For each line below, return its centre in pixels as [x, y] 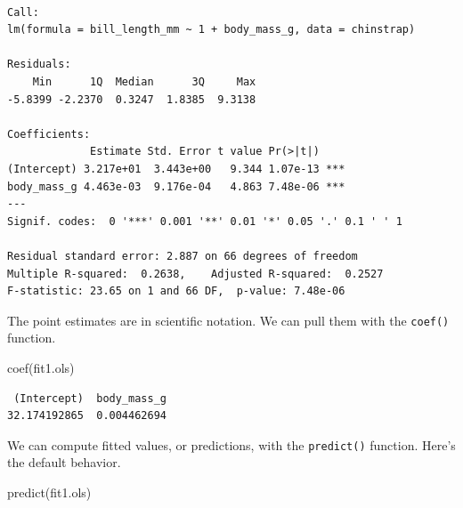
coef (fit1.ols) [41, 367]
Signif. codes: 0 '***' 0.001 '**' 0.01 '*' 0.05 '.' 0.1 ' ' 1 [205, 221]
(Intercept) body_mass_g [90, 398]
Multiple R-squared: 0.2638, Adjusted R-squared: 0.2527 [195, 274]
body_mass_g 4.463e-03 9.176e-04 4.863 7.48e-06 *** [176, 186]
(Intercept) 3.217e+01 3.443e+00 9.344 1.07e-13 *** [176, 169]
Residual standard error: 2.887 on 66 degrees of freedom [183, 256]
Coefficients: [49, 134]
